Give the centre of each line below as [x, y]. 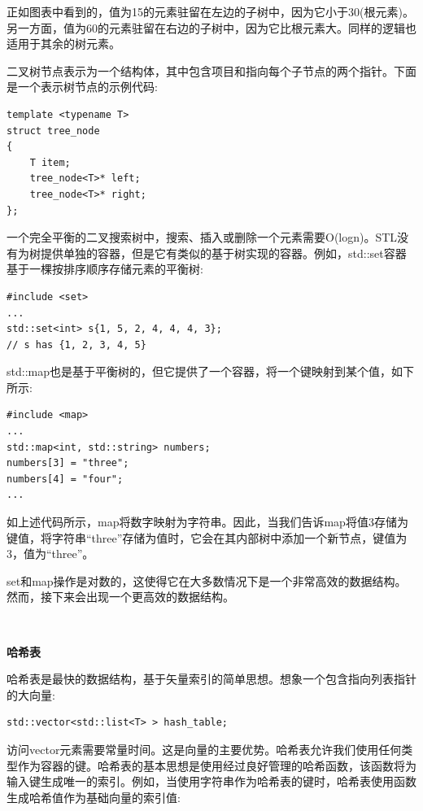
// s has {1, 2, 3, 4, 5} [76, 344]
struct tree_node [53, 131]
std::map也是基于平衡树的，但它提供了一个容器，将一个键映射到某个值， [199, 371]
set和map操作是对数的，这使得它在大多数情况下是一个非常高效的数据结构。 [207, 580]
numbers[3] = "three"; [68, 463]
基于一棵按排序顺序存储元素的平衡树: [105, 269]
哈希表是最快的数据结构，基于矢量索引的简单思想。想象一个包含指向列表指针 [211, 679]
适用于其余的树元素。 [63, 44]
